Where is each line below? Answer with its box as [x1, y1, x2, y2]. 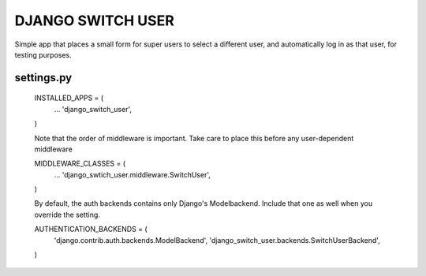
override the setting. [34, 210, 100, 219]
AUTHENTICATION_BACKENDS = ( [34, 225, 148, 234]
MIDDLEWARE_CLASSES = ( [34, 159, 126, 169]
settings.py [14, 71, 73, 84]
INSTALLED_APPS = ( [34, 93, 104, 103]
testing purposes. [14, 50, 73, 59]
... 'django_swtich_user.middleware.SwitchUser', [54, 170, 211, 179]
